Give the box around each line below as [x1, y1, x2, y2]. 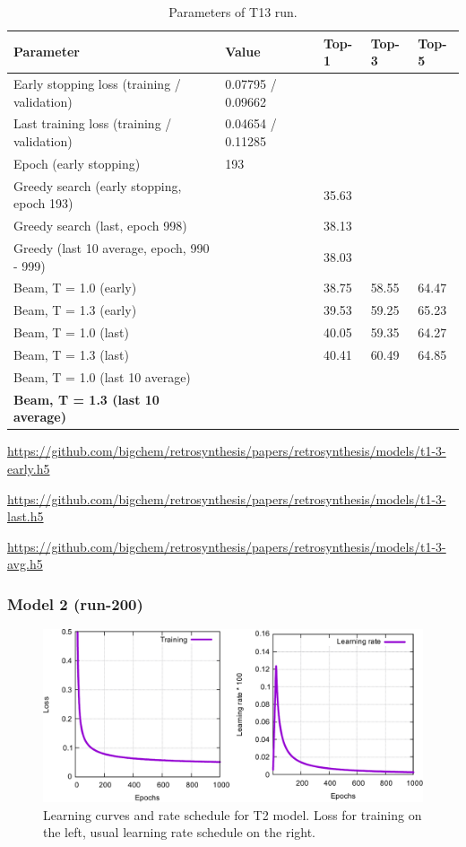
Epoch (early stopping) [13, 153, 141, 172]
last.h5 [7, 507, 44, 526]
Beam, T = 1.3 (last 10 [13, 389, 160, 408]
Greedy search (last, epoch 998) [13, 216, 187, 235]
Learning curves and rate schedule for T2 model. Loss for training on [43, 805, 422, 824]
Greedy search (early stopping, [13, 176, 182, 195]
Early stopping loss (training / [13, 74, 181, 93]
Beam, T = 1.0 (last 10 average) [13, 367, 191, 386]
